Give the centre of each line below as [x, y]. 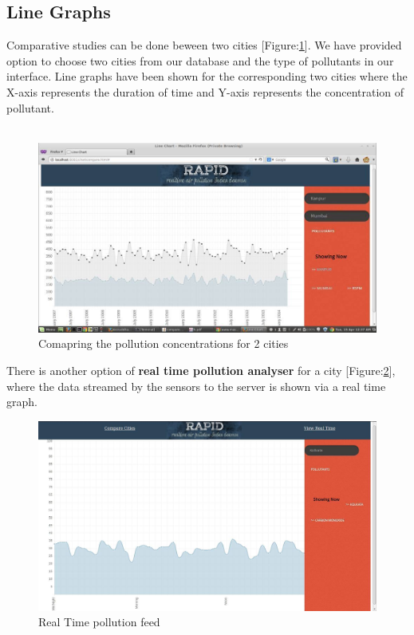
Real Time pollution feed [99, 622]
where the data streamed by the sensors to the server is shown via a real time [196, 386]
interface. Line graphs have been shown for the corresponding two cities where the [207, 76]
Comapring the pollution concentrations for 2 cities [164, 343]
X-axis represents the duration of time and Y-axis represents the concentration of [205, 91]
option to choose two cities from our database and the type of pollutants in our [200, 60]
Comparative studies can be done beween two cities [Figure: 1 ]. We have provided [204, 45]
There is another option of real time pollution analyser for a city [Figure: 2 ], [201, 370]
